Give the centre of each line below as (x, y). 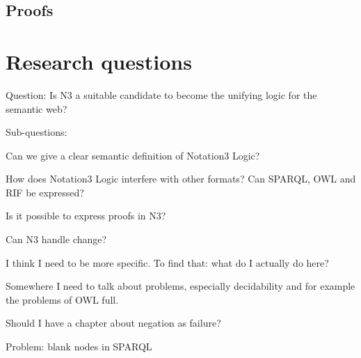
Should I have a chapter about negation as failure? (113, 323)
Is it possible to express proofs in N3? (86, 216)
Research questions (99, 61)
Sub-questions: (37, 132)
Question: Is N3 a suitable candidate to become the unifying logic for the (161, 94)
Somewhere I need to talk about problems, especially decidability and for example (180, 286)
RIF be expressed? (45, 192)
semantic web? (37, 108)
